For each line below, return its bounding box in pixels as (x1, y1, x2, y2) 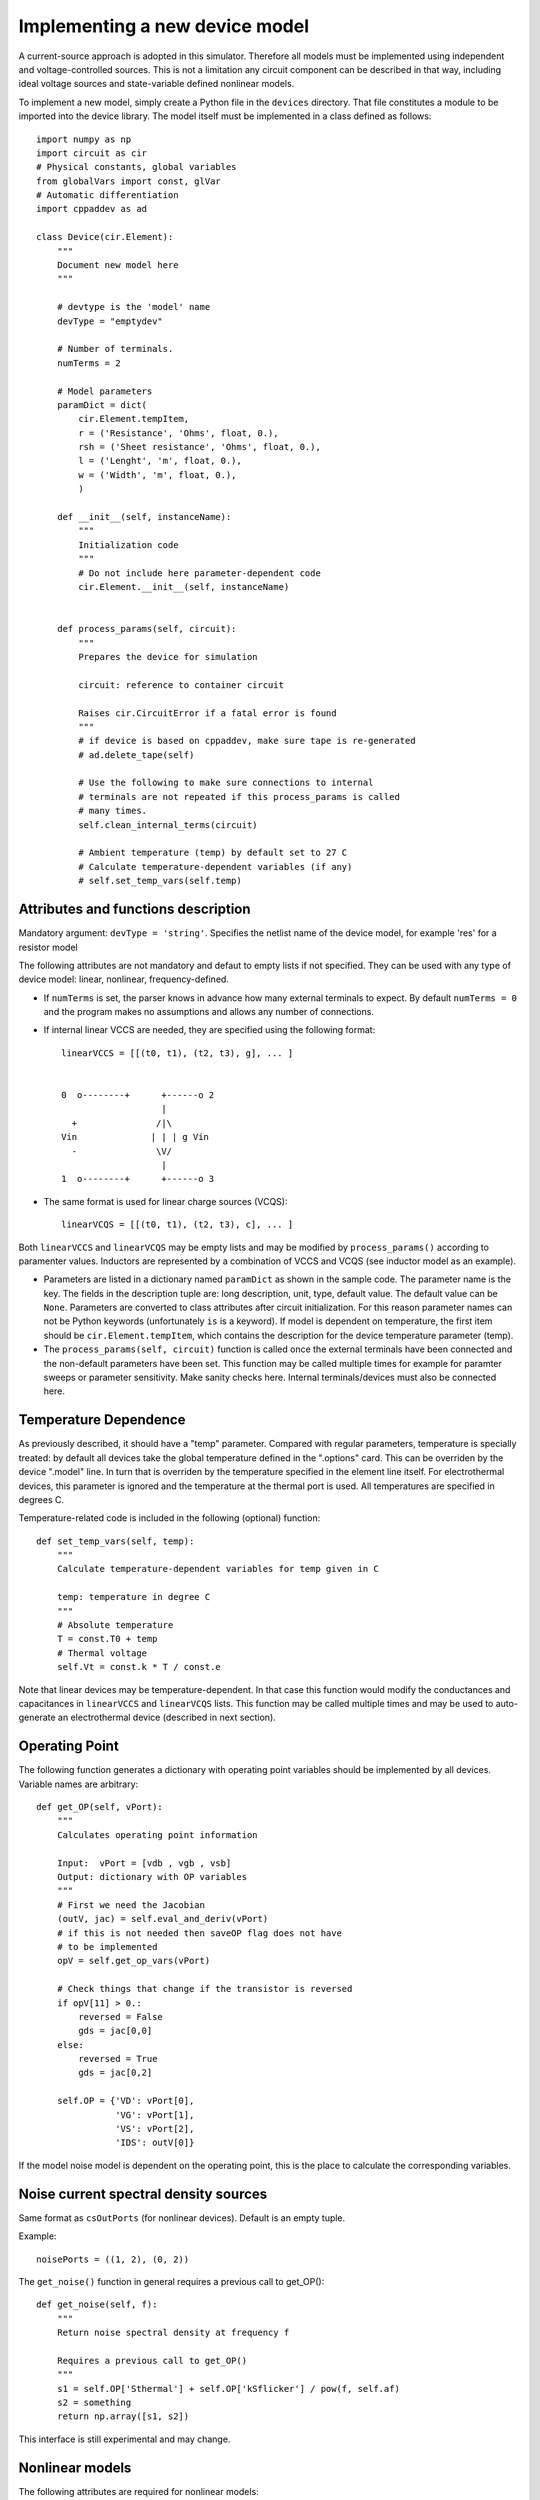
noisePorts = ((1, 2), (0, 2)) (36, 2253, 190, 2265)
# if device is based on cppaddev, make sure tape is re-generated (78, 735, 416, 747)
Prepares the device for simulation (78, 651, 259, 662)
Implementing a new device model (18, 15, 310, 37)
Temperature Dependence (18, 1411, 186, 1429)
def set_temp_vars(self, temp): (36, 1535, 195, 1547)
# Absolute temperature (56, 1620, 174, 1631)
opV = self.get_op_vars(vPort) (56, 1955, 211, 1967)
